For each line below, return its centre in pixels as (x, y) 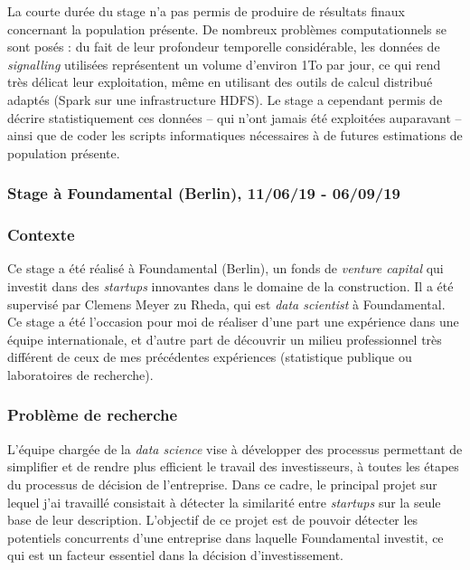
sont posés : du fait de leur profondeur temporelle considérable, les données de (224, 47)
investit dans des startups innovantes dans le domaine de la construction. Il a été (230, 286)
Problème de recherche (93, 415)
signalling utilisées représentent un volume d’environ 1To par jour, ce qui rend (224, 64)
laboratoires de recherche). (80, 374)
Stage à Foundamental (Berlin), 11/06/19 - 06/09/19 (204, 193)
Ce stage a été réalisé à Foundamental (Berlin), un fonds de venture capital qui (226, 268)
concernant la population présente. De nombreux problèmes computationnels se (227, 28)
